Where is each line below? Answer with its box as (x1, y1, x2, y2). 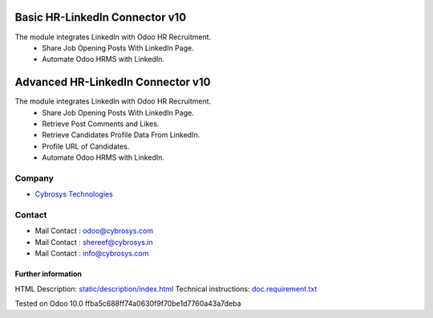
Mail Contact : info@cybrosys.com (34, 249, 149, 259)
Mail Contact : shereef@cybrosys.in (34, 237, 154, 247)
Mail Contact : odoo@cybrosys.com (34, 226, 154, 236)
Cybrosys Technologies (34, 190, 114, 199)
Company (14, 173, 54, 184)
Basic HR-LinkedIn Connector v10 (14, 10, 187, 24)
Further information (14, 269, 82, 279)
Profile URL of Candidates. (42, 141, 130, 151)
